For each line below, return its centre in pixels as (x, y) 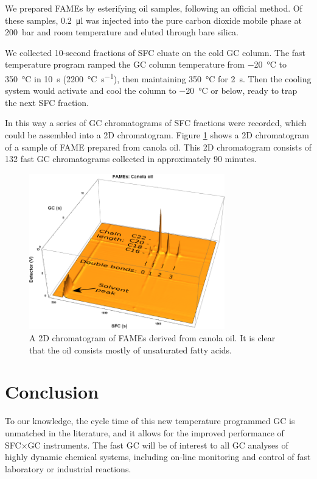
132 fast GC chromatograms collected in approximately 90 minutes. (131, 159)
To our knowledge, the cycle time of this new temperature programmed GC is (150, 421)
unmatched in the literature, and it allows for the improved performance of (145, 432)
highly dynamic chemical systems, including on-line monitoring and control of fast (158, 457)
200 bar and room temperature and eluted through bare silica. (122, 32)
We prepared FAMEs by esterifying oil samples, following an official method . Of (154, 8)
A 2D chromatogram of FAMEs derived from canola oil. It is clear (152, 338)
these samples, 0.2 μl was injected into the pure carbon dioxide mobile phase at (153, 20)
